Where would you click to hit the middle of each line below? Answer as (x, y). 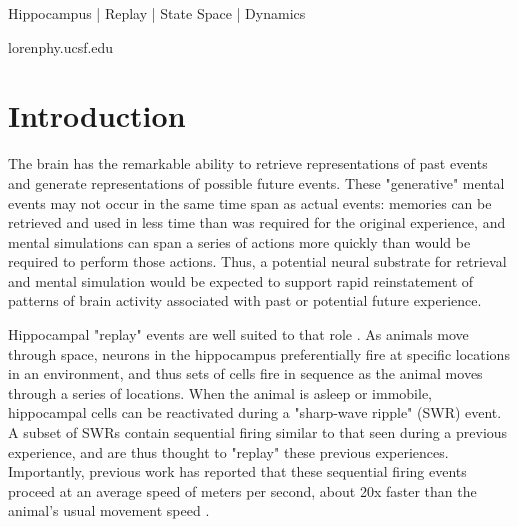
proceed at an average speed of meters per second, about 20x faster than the (242, 490)
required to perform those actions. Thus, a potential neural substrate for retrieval (257, 261)
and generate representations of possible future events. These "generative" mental (256, 182)
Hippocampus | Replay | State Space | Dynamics (157, 13)
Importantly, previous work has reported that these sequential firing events (237, 471)
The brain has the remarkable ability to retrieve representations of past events (248, 163)
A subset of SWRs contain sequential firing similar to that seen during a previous (258, 432)
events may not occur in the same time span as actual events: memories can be (250, 202)
